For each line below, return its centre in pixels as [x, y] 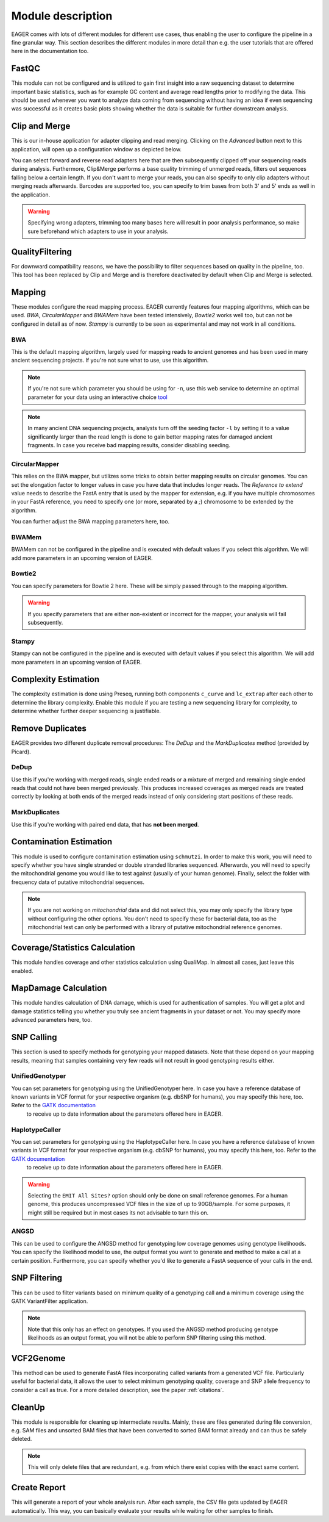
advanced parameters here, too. [52, 1020]
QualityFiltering [42, 252]
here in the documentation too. [50, 51]
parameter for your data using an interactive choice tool [97, 397]
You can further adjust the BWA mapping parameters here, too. [90, 522]
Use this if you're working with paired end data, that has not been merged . [105, 824]
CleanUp [28, 1407]
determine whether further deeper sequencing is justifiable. [86, 711]
